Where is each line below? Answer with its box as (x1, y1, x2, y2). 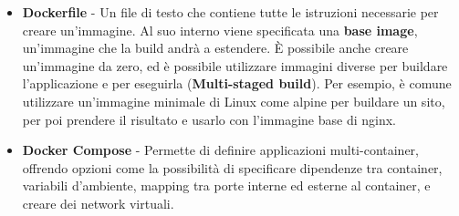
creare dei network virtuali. (22, 193, 174, 212)
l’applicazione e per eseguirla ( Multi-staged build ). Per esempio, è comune (22, 74, 452, 93)
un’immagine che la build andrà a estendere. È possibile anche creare (22, 38, 409, 57)
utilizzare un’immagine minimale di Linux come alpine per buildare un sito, (22, 91, 445, 110)
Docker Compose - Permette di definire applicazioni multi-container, (22, 140, 419, 159)
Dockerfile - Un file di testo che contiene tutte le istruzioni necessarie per (22, 3, 439, 21)
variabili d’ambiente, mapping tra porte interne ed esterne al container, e (22, 176, 431, 195)
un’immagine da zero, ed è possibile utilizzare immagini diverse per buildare (22, 56, 448, 75)
